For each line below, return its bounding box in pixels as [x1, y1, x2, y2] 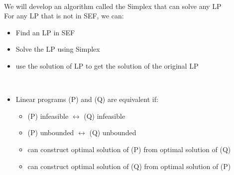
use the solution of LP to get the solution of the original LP [15, 60, 199, 71]
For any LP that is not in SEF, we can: [4, 10, 124, 21]
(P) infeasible [27, 110, 69, 121]
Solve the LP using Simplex [15, 44, 100, 54]
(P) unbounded [27, 127, 74, 138]
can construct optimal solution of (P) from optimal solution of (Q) [27, 144, 231, 154]
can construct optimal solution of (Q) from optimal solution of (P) [27, 161, 231, 171]
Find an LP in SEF [15, 27, 75, 37]
